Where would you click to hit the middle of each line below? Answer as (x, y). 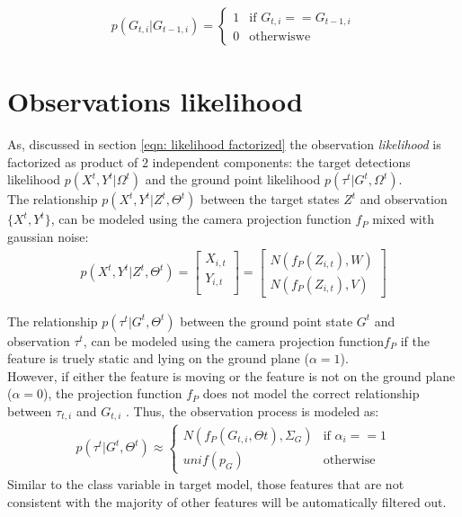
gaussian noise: (48, 236)
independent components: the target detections (281, 161)
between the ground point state (267, 321)
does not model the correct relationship (311, 393)
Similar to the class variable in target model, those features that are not (206, 484)
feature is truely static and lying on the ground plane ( (158, 358)
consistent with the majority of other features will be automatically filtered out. (227, 501)
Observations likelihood (155, 101)
